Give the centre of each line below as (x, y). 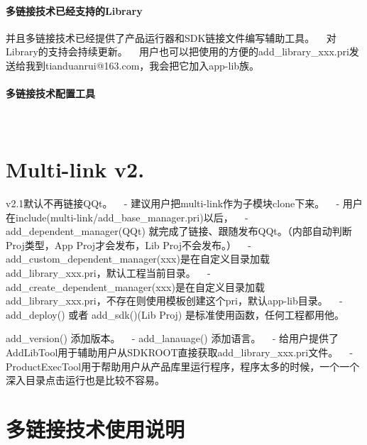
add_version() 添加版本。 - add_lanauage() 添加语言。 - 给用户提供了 (172, 338)
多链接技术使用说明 (95, 429)
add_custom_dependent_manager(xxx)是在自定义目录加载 (138, 259)
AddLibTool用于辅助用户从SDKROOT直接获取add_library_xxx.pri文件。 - (180, 352)
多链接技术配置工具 (50, 93)
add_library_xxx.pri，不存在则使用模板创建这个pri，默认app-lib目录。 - (174, 301)
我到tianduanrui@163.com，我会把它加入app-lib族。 (142, 65)
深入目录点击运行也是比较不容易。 (85, 380)
